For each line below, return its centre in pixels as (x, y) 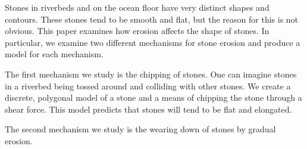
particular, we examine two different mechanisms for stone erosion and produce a (153, 42)
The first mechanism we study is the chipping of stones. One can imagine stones (151, 74)
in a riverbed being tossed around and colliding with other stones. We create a (148, 86)
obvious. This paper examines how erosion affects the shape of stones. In (137, 31)
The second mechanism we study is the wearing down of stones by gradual (140, 129)
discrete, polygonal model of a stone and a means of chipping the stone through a (153, 97)
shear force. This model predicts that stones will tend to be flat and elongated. (148, 109)
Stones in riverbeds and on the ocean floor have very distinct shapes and (137, 7)
